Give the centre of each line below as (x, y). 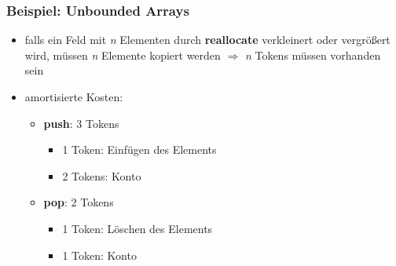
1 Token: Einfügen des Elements (139, 149)
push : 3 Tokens (81, 123)
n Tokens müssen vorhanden (313, 55)
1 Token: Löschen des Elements (137, 228)
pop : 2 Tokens (79, 202)
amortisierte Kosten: (74, 97)
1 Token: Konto (99, 255)
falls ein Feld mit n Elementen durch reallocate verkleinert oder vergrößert (207, 40)
